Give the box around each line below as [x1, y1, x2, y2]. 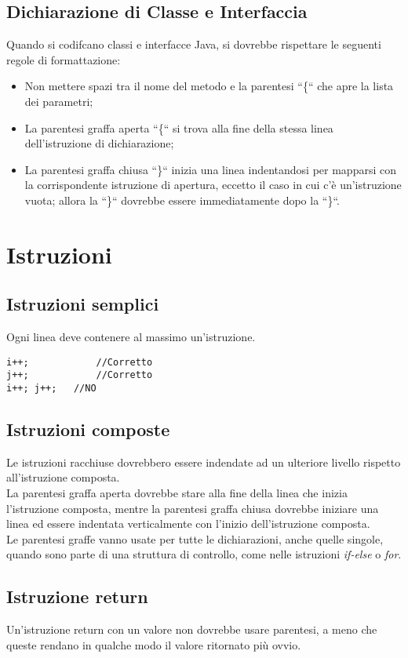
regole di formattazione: [6, 51, 121, 67]
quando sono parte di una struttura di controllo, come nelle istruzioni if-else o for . [6, 546, 402, 562]
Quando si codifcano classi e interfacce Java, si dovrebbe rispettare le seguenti [6, 36, 381, 53]
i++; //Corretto [6, 356, 153, 368]
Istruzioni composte [6, 417, 170, 442]
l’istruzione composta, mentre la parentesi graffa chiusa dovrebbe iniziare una [6, 500, 379, 516]
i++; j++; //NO [6, 383, 97, 394]
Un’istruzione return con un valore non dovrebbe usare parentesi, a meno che [6, 621, 377, 638]
